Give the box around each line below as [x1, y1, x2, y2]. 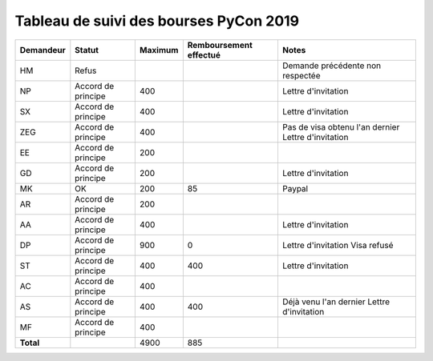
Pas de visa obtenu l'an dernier [281, 121, 400, 132]
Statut [75, 44, 99, 55]
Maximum [139, 44, 179, 55]
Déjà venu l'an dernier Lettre [281, 296, 391, 307]
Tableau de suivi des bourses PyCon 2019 [14, 12, 300, 30]
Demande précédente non [281, 60, 381, 71]
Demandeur [19, 44, 66, 55]
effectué [187, 49, 221, 60]
